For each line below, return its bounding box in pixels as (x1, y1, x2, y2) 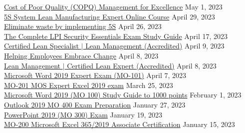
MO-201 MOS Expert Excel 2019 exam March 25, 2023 (4, 79, 173, 90)
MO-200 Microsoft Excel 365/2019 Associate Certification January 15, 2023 (4, 119, 235, 129)
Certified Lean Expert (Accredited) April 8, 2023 (67, 60, 217, 70)
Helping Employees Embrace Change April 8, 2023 (4, 50, 159, 60)
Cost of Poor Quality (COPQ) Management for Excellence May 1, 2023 (4, 1, 223, 11)
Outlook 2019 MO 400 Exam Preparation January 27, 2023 (4, 99, 186, 109)
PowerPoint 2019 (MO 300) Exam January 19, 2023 (4, 109, 163, 119)
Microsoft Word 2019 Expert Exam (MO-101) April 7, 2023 (4, 70, 187, 80)
